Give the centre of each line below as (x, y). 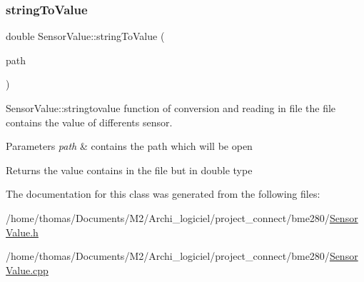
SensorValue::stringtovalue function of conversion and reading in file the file (171, 108)
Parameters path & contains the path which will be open (129, 146)
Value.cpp (27, 270)
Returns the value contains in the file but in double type (129, 170)
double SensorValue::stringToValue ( (85, 36)
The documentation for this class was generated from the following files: (163, 194)
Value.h (22, 232)
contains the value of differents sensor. (89, 122)
